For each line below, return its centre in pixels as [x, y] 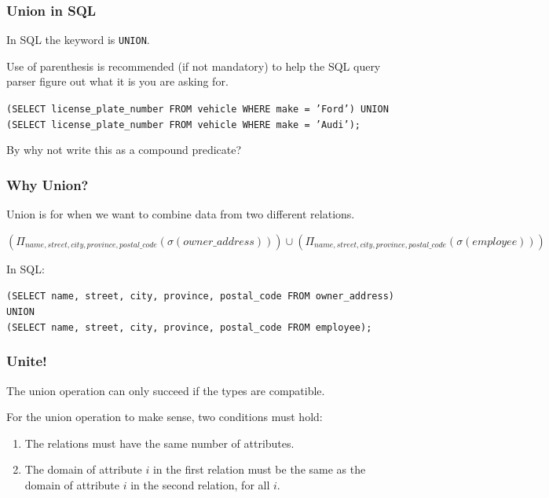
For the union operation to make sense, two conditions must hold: [165, 417]
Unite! [27, 361]
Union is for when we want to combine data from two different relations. [181, 214]
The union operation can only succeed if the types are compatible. [166, 390]
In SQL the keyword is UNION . [78, 40]
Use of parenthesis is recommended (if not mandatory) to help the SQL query [194, 66]
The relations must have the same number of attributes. [159, 443]
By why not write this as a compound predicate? [124, 150]
